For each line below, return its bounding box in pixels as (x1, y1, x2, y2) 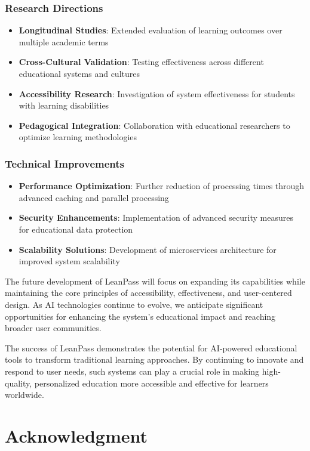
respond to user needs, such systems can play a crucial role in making (5, 364, 260, 377)
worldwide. (5, 388, 44, 401)
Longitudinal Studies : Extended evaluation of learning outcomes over (19, 24, 283, 36)
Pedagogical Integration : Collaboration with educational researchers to (19, 119, 290, 131)
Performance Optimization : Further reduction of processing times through (19, 180, 305, 192)
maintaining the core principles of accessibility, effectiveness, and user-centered (5, 286, 292, 299)
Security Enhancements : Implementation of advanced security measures (19, 211, 293, 224)
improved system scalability (19, 255, 120, 267)
